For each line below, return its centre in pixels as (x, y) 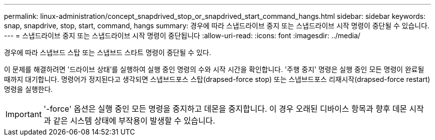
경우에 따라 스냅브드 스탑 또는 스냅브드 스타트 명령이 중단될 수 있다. (108, 52)
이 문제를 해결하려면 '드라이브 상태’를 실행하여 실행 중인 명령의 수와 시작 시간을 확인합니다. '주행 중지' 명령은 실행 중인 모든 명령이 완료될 (214, 69)
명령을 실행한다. (29, 89)
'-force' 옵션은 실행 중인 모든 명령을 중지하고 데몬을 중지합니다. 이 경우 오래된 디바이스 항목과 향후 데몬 (225, 109)
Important (24, 114)
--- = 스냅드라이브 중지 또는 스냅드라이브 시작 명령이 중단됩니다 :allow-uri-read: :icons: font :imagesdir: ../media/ (182, 35)
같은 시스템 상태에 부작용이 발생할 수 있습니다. (134, 121)
